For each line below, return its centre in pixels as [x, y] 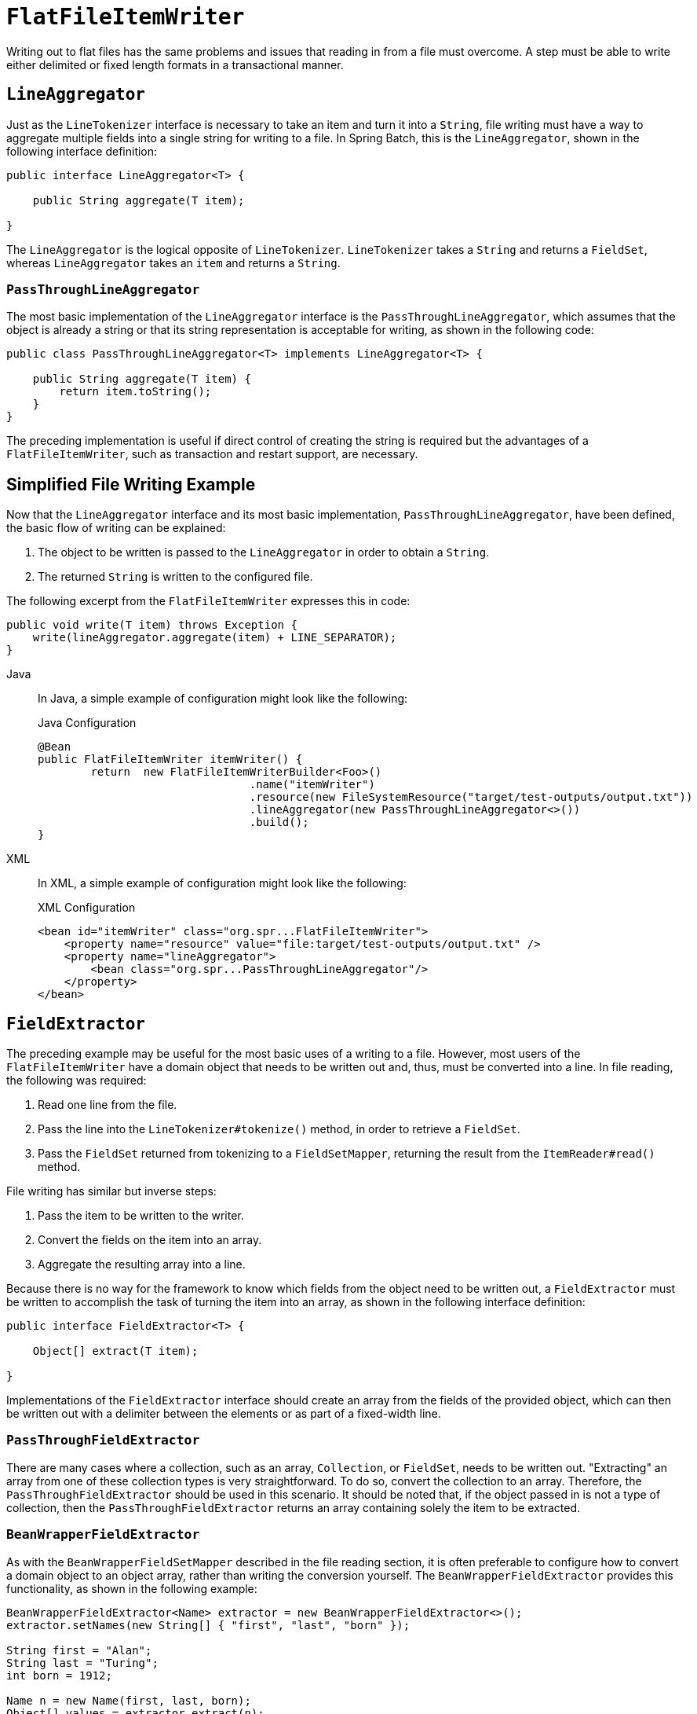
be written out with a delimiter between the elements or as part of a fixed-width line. [224, 1414]
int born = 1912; [59, 1675]
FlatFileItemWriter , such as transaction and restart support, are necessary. [212, 454]
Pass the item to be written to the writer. [141, 1216]
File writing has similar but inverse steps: [111, 1191]
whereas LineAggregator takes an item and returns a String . [173, 262]
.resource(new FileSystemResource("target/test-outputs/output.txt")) [471, 797]
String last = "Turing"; [82, 1663]
